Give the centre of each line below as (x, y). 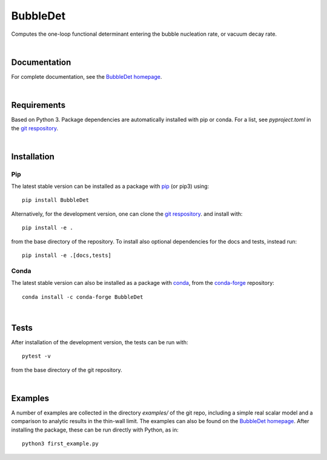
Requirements (38, 105)
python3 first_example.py (61, 444)
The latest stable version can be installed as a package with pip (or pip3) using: (110, 186)
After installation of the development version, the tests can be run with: (100, 342)
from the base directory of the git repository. (67, 370)
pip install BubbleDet (56, 200)
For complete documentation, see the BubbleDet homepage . (87, 76)
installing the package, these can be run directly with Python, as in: (95, 430)
